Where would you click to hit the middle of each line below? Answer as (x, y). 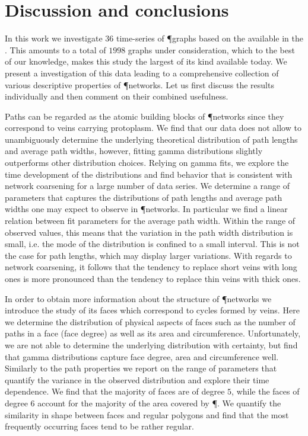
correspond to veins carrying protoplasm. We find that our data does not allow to (153, 128)
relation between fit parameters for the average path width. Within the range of (150, 221)
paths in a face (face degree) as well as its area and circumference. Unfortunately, (153, 333)
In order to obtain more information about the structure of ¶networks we (138, 298)
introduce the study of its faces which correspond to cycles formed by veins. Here (152, 310)
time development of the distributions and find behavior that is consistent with (149, 174)
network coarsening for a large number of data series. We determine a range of (147, 186)
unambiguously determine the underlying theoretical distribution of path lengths (151, 139)
